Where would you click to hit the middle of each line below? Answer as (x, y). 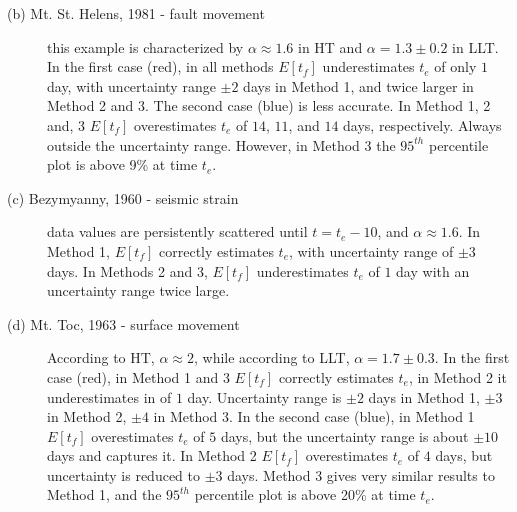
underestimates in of (109, 396)
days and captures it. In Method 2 (152, 455)
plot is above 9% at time (122, 164)
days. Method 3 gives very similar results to (361, 474)
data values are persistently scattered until (177, 231)
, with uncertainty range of (371, 250)
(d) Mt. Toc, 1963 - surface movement (123, 323)
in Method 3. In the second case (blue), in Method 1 (314, 416)
